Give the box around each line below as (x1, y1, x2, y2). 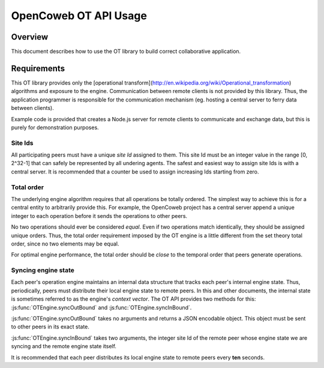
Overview (11, 32, 49, 42)
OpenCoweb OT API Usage (11, 9, 147, 22)
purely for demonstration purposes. (11, 124, 99, 131)
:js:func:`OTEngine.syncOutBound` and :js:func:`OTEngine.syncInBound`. (11, 304, 192, 311)
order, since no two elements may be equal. (11, 240, 119, 247)
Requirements (11, 63, 65, 73)
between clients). (11, 104, 54, 112)
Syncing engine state (11, 266, 75, 274)
